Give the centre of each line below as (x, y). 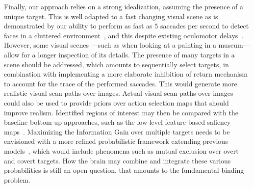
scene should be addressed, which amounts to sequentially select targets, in (116, 64)
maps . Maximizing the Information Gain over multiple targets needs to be (117, 131)
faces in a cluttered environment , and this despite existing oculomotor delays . (124, 35)
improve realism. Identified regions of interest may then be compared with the (121, 112)
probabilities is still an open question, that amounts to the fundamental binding (124, 170)
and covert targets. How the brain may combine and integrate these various (117, 160)
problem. (17, 179)
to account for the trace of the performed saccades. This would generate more (121, 83)
